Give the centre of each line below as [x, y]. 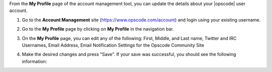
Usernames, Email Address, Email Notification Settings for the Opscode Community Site [113, 45]
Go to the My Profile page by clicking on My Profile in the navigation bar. [98, 29]
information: [35, 61]
